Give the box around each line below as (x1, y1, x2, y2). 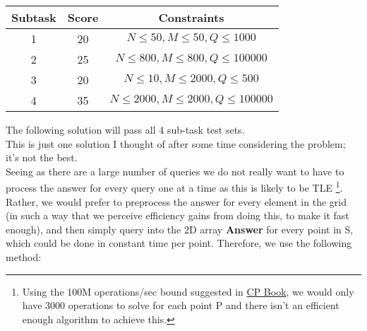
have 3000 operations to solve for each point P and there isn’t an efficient (22, 298, 339, 313)
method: (6, 250, 42, 264)
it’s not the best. (6, 150, 78, 165)
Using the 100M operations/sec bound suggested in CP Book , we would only (22, 284, 354, 298)
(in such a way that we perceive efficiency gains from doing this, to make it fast (6, 208, 349, 223)
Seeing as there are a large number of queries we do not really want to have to (6, 163, 344, 178)
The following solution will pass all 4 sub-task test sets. (6, 122, 245, 137)
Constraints (158, 9, 224, 25)
